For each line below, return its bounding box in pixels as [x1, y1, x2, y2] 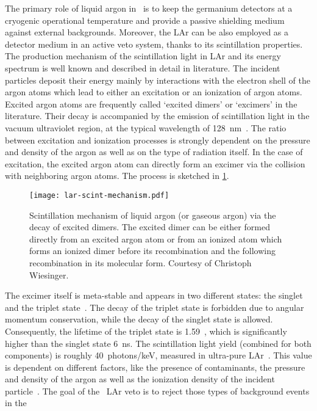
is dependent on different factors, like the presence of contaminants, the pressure [5, 360, 305, 373]
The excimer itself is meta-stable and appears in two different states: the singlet [5, 289, 303, 302]
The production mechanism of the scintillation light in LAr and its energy [5, 49, 281, 62]
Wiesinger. [29, 268, 69, 281]
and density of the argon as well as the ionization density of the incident [5, 373, 275, 385]
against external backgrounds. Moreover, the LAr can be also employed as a [5, 26, 289, 38]
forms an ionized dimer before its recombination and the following [29, 244, 276, 257]
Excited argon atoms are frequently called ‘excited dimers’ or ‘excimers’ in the [5, 97, 297, 110]
